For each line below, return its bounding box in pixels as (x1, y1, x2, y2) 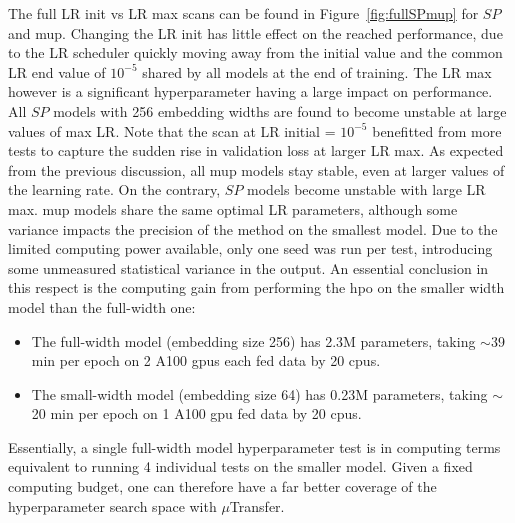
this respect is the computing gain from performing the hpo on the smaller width (8, 277, 505, 298)
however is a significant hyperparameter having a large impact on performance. (8, 81, 493, 102)
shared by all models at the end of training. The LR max (142, 61, 492, 82)
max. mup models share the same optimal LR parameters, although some (8, 198, 458, 219)
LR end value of (8, 61, 106, 82)
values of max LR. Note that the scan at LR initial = (8, 120, 336, 141)
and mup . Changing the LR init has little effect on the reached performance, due (8, 22, 503, 43)
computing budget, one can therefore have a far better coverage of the (8, 476, 437, 497)
